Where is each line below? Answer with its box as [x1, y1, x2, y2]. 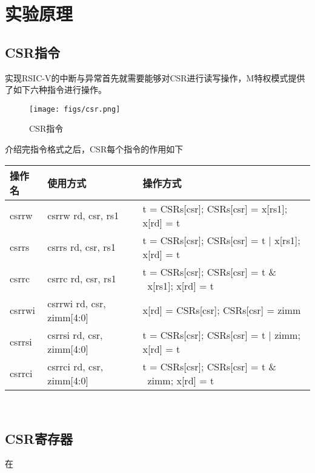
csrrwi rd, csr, [47, 296, 106, 310]
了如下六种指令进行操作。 [5, 83, 107, 96]
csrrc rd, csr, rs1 [47, 271, 116, 286]
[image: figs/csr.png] [29, 104, 121, 114]
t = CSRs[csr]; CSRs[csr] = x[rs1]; [142, 201, 288, 216]
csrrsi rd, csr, [47, 327, 103, 342]
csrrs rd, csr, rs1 [47, 240, 116, 254]
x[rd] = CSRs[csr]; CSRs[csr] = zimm [142, 303, 301, 318]
